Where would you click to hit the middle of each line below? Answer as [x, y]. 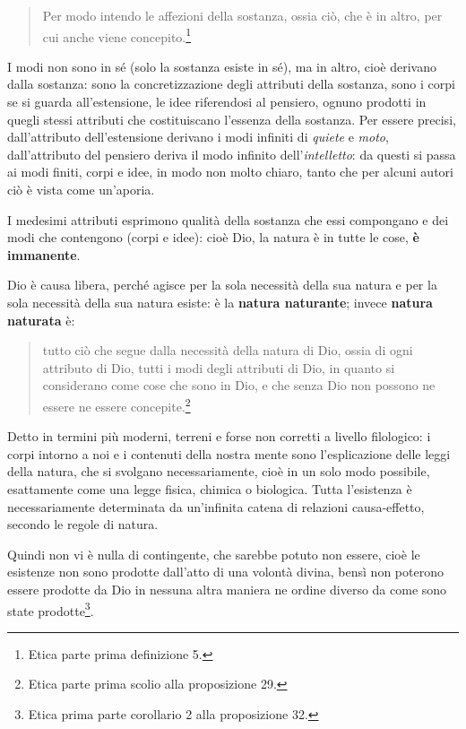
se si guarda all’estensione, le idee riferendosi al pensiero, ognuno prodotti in [217, 102]
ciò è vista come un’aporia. [81, 189]
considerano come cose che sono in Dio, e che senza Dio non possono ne [239, 385]
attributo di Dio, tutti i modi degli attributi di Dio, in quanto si [219, 367]
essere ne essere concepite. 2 [116, 404]
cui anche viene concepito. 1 [117, 35]
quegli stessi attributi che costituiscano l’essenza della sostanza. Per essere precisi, [232, 119]
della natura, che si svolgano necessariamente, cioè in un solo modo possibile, [219, 471]
